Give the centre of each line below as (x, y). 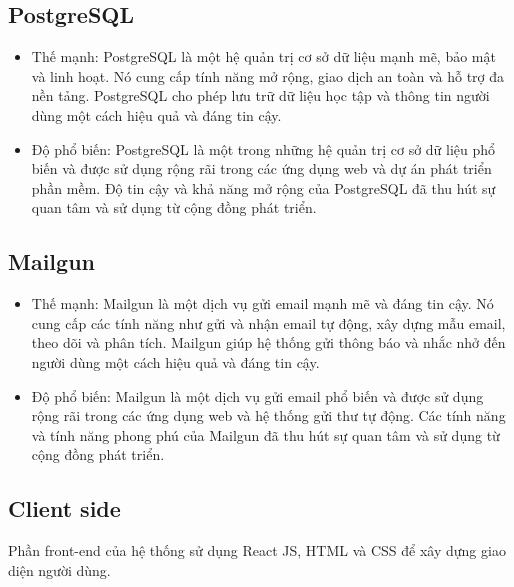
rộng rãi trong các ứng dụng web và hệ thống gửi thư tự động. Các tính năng (268, 415)
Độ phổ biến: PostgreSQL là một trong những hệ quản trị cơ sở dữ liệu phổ (263, 148)
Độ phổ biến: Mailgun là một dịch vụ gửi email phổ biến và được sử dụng (257, 395)
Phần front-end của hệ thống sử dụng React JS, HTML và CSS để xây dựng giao (257, 550)
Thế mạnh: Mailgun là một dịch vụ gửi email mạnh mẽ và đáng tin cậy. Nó (262, 303)
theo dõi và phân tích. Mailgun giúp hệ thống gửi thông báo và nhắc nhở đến (268, 342)
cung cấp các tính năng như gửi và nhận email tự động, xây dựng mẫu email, (268, 322)
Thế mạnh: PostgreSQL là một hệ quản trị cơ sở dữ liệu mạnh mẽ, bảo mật (263, 56)
